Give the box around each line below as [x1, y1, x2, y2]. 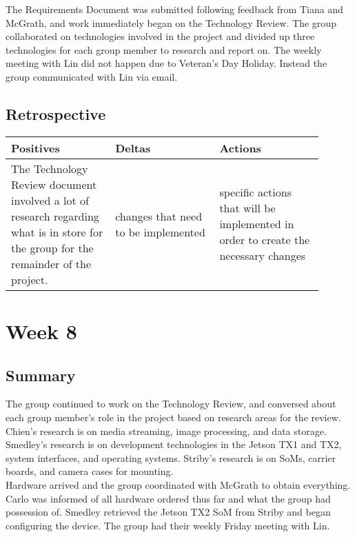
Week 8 [6, 316, 77, 345]
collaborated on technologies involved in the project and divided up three [6, 29, 315, 43]
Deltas [115, 139, 151, 156]
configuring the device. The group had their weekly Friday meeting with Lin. [6, 518, 330, 532]
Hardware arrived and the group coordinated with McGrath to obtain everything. [6, 477, 351, 492]
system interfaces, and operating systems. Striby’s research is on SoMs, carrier [6, 450, 336, 465]
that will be [219, 200, 276, 216]
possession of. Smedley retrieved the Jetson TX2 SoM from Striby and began [6, 505, 331, 519]
